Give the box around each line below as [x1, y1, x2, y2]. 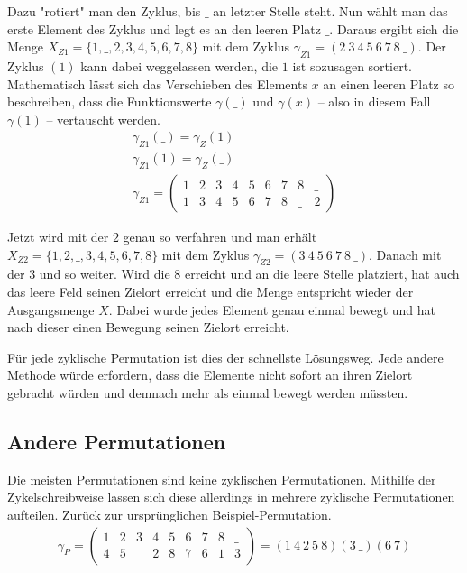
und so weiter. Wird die [39, 264, 170, 283]
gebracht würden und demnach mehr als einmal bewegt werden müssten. [7, 384, 408, 402]
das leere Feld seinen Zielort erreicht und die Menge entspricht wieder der [7, 282, 414, 301]
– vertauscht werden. [46, 109, 160, 128]
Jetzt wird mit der [7, 227, 109, 246]
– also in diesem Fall [317, 92, 431, 111]
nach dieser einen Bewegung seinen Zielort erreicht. [7, 318, 289, 337]
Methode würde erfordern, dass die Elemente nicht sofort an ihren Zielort [7, 365, 413, 384]
